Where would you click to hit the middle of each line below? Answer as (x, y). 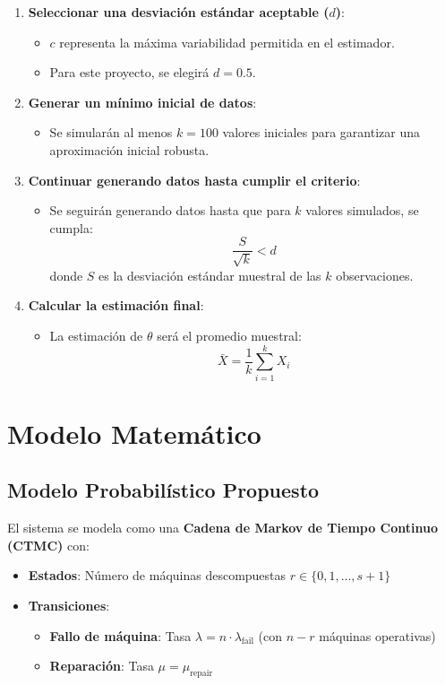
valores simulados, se (362, 210)
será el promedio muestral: (229, 335)
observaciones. (375, 275)
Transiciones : (69, 606)
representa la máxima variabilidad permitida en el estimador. (227, 42)
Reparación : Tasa (102, 666)
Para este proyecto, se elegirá (129, 72)
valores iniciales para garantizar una (321, 132)
